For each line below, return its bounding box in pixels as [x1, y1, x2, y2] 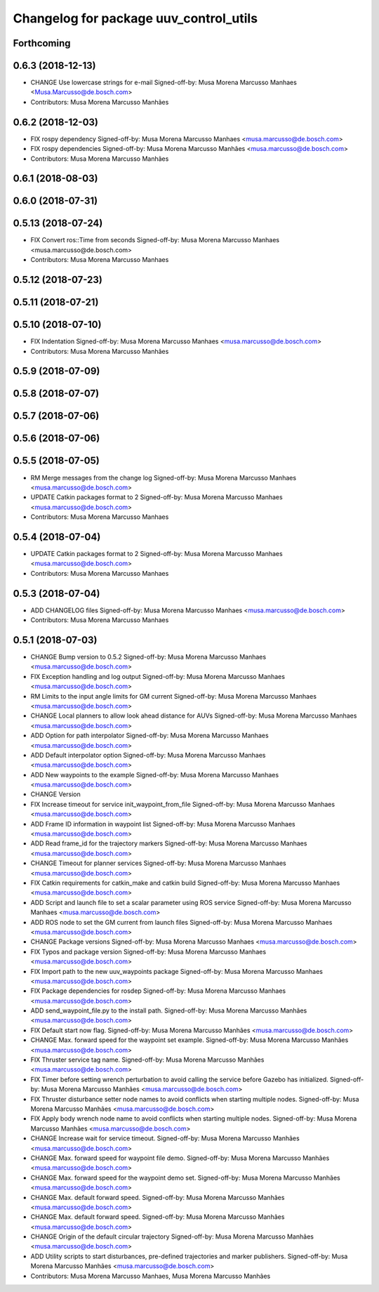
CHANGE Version [30, 790, 81, 798]
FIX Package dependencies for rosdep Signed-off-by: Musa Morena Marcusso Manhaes [30, 987, 286, 995]
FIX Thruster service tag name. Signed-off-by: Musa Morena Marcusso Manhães [30, 1055, 265, 1064]
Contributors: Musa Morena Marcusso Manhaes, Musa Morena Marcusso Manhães [30, 1272, 271, 1280]
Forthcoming [13, 37, 71, 49]
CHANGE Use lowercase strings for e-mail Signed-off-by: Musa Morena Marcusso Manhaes [30, 78, 298, 87]
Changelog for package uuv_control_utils [13, 11, 258, 26]
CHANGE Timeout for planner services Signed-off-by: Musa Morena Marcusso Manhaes [30, 859, 287, 867]
